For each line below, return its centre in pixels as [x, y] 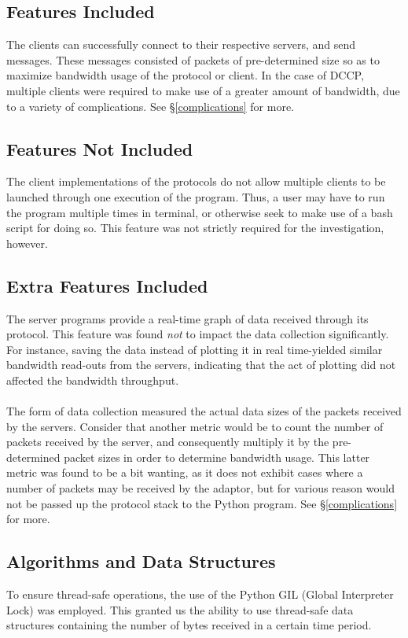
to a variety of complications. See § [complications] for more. [150, 106]
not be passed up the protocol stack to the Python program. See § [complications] [202, 503]
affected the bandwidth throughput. [93, 380]
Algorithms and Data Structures [141, 561]
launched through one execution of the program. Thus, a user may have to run [196, 196]
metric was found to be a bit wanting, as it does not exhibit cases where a [185, 472]
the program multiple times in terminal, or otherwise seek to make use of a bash [200, 212]
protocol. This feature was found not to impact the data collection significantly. [198, 334]
